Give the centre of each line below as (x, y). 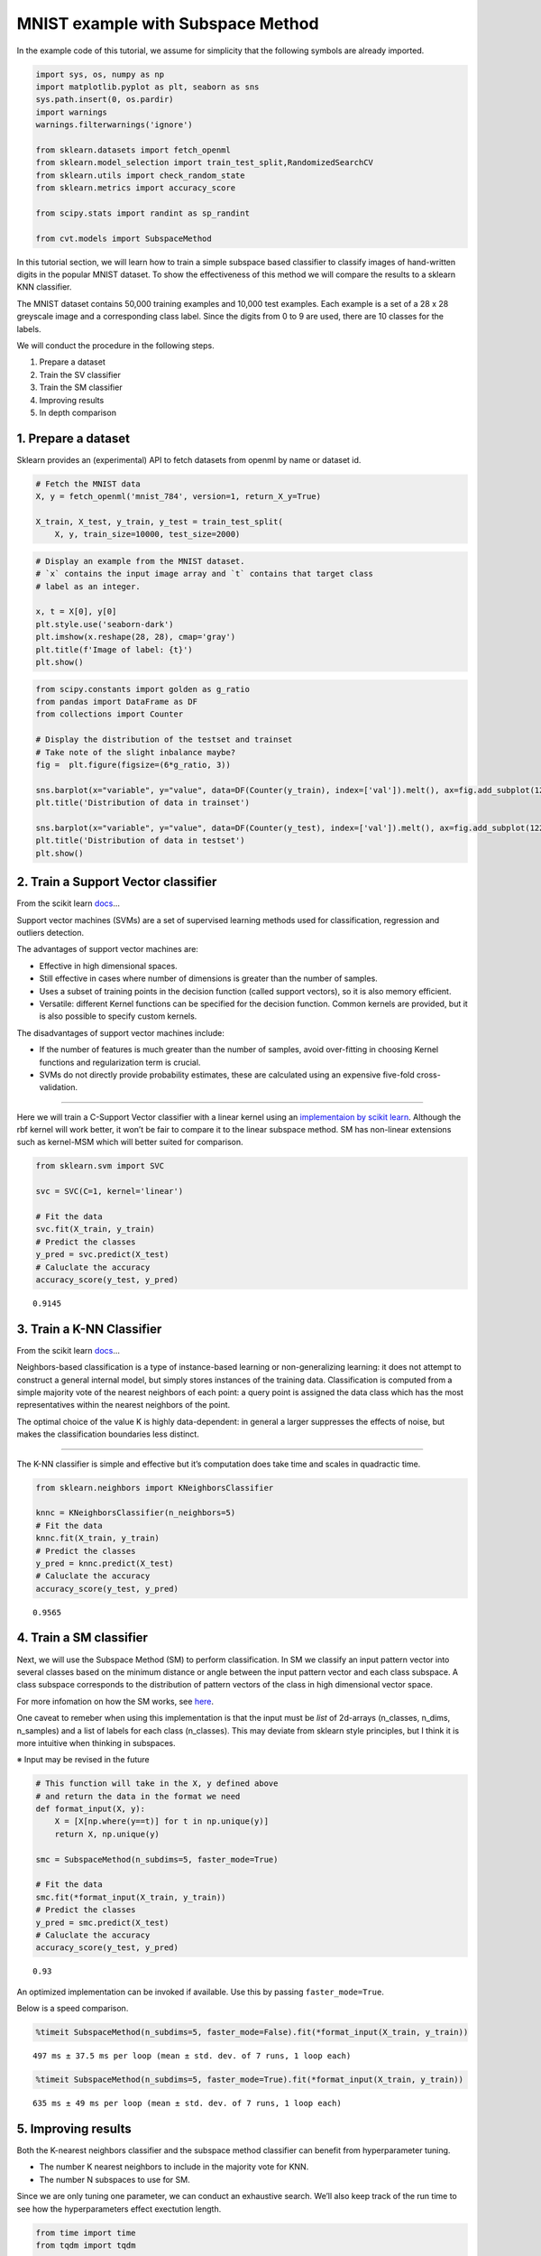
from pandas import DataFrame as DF (117, 702)
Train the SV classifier (80, 374)
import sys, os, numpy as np (100, 74)
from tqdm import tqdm (86, 2245)
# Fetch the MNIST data (88, 484)
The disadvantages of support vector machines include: (120, 1032)
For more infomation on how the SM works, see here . (115, 1701)
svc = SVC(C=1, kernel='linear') (110, 1192)
